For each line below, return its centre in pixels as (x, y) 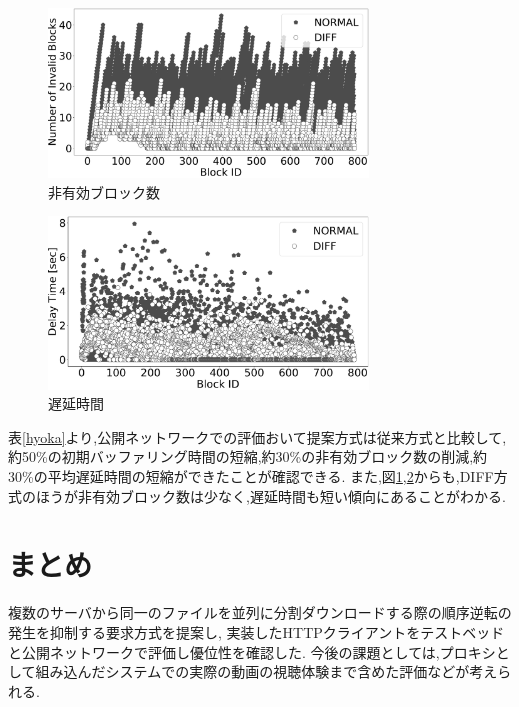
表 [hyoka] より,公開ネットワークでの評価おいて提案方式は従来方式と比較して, (257, 436)
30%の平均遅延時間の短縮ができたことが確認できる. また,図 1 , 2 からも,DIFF (251, 476)
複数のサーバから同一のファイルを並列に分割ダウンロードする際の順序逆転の (260, 612)
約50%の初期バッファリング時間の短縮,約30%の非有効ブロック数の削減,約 (248, 456)
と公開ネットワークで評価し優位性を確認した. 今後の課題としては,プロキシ (252, 651)
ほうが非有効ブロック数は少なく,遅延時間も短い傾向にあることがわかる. (270, 495)
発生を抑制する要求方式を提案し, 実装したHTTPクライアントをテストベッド (256, 631)
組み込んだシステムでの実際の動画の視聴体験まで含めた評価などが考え (266, 671)
